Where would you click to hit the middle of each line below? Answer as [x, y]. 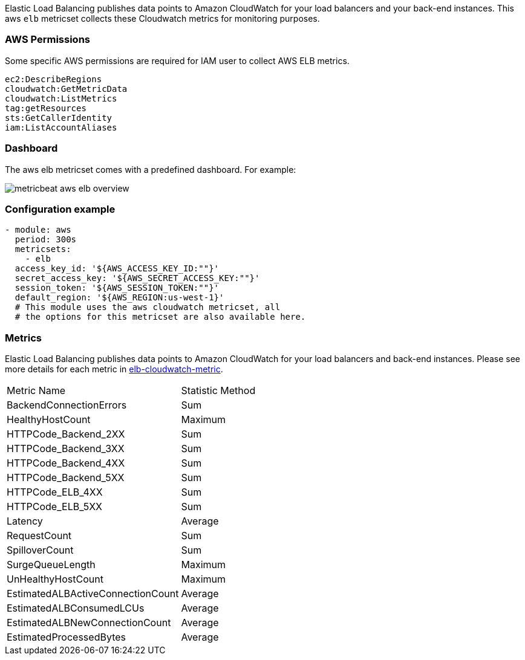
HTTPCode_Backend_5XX [66, 477]
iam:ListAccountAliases [61, 127]
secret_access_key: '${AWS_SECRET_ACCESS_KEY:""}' [137, 278]
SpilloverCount [40, 550]
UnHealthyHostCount [55, 579]
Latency [25, 521]
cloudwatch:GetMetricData [66, 89]
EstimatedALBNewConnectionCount [89, 623]
